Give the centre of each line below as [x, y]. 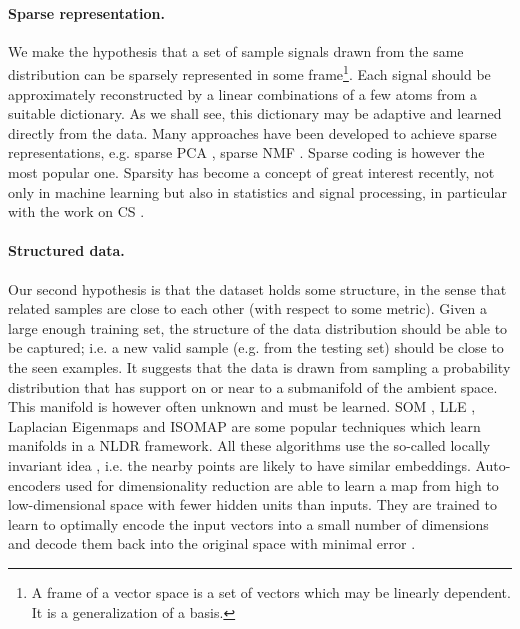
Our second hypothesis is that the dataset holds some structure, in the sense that [257, 288]
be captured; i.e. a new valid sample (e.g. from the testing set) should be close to [256, 347]
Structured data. [66, 250]
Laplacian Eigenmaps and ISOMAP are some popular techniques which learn [244, 425]
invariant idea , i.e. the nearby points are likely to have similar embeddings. [239, 464]
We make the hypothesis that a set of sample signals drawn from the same [236, 50]
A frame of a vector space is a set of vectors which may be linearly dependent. [271, 591]
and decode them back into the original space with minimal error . [212, 543]
